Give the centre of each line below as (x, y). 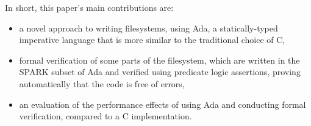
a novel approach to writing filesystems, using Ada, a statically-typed (148, 28)
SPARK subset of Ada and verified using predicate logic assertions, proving (160, 72)
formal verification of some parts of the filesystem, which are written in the (159, 60)
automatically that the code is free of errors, (102, 83)
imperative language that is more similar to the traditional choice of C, (152, 40)
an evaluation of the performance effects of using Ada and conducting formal (163, 104)
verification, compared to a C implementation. (105, 116)
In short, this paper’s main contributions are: (89, 7)
